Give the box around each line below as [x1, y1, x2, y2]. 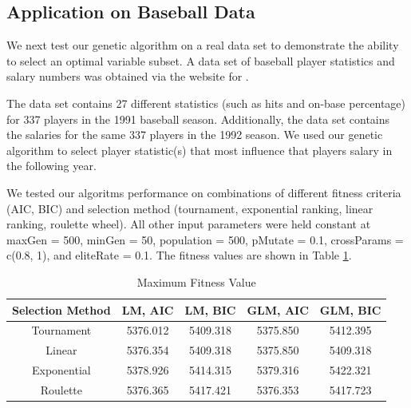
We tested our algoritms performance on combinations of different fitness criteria [6, 184, 401, 200]
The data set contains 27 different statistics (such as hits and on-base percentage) [6, 94, 406, 111]
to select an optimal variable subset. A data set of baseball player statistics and [6, 52, 395, 69]
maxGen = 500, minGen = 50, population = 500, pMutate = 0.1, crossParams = [6, 231, 404, 248]
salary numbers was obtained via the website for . [6, 68, 249, 85]
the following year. [6, 157, 97, 174]
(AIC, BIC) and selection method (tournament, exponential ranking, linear [6, 200, 373, 216]
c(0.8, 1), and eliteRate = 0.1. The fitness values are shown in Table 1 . [6, 247, 352, 263]
